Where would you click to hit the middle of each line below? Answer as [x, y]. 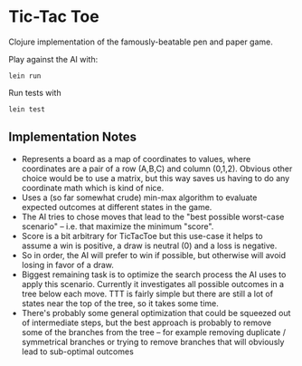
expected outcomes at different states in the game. [117, 207]
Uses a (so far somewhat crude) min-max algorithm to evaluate [139, 197]
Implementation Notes [73, 137]
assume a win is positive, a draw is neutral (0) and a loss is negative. [149, 246]
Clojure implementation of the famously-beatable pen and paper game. [141, 42]
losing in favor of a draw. [68, 265]
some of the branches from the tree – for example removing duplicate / [154, 332]
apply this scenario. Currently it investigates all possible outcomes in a [153, 284]
